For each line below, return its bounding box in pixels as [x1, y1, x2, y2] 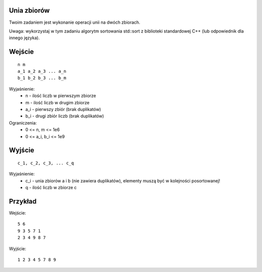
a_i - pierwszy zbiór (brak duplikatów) [25, 107, 101, 112]
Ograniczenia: [9, 120, 37, 126]
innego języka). [9, 35, 40, 41]
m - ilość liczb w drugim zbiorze [25, 99, 90, 105]
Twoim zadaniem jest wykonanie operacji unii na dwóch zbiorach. [9, 19, 141, 25]
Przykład [9, 197, 37, 206]
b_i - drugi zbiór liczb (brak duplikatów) [25, 113, 104, 119]
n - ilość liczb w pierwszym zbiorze [25, 93, 97, 99]
